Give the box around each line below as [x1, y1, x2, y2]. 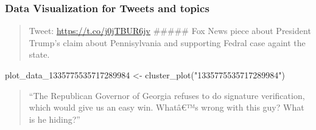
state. [29, 48, 50, 61]
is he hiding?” [29, 112, 80, 125]
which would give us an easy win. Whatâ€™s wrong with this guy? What [29, 101, 304, 114]
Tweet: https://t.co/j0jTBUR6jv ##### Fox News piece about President [29, 24, 311, 37]
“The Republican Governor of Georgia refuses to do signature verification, [29, 89, 305, 101]
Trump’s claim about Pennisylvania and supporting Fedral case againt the [29, 36, 306, 49]
